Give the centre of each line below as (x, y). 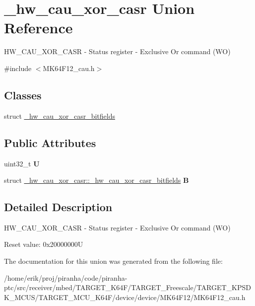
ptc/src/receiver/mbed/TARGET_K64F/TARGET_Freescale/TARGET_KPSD (127, 287)
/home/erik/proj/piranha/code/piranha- (66, 277)
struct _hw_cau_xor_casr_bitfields (60, 115)
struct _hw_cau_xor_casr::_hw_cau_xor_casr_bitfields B (96, 180)
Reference (38, 28)
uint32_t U (22, 163)
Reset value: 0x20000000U (44, 244)
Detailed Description (58, 207)
